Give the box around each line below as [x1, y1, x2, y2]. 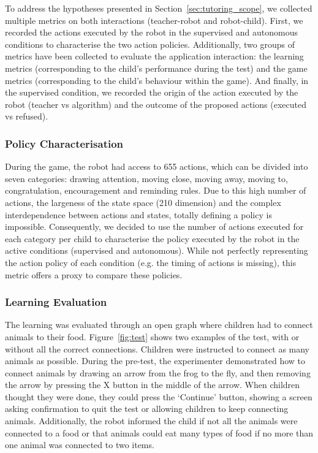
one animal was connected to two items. [5, 438, 154, 451]
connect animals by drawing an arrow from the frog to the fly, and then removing [5, 366, 311, 379]
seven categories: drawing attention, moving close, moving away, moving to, [5, 172, 288, 185]
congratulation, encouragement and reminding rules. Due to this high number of [5, 184, 306, 197]
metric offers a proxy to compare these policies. [5, 268, 183, 281]
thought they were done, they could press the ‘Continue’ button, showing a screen [5, 390, 312, 403]
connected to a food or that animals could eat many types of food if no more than [5, 426, 314, 439]
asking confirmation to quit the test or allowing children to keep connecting [5, 402, 289, 415]
